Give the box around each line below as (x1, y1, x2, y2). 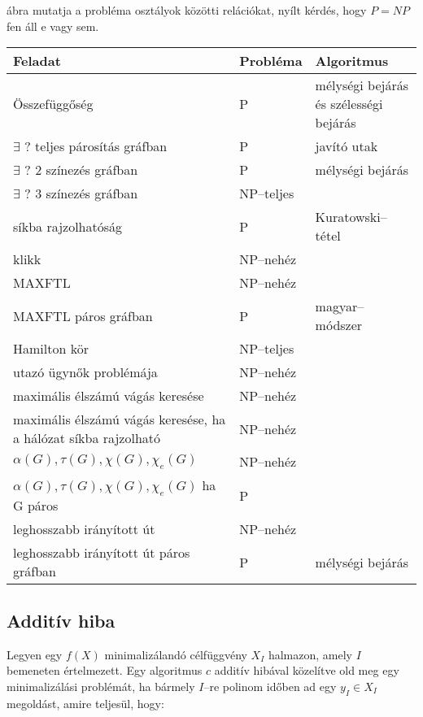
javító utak (315, 137, 378, 156)
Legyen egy (7, 645, 63, 663)
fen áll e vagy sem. (7, 17, 99, 34)
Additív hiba (7, 607, 116, 632)
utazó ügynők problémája (13, 363, 158, 382)
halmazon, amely (268, 645, 352, 663)
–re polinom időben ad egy (203, 677, 337, 694)
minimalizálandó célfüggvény (104, 645, 247, 663)
